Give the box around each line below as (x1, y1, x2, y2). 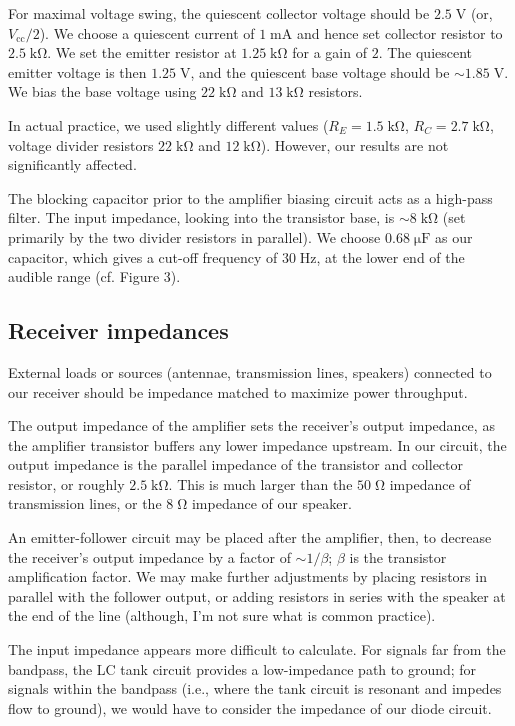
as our (435, 226, 473, 247)
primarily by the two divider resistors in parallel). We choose (8, 226, 381, 247)
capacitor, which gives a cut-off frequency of (8, 246, 278, 267)
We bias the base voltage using (8, 81, 197, 102)
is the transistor (349, 546, 447, 567)
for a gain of (292, 42, 367, 63)
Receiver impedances (8, 315, 229, 346)
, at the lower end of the (316, 246, 465, 267)
